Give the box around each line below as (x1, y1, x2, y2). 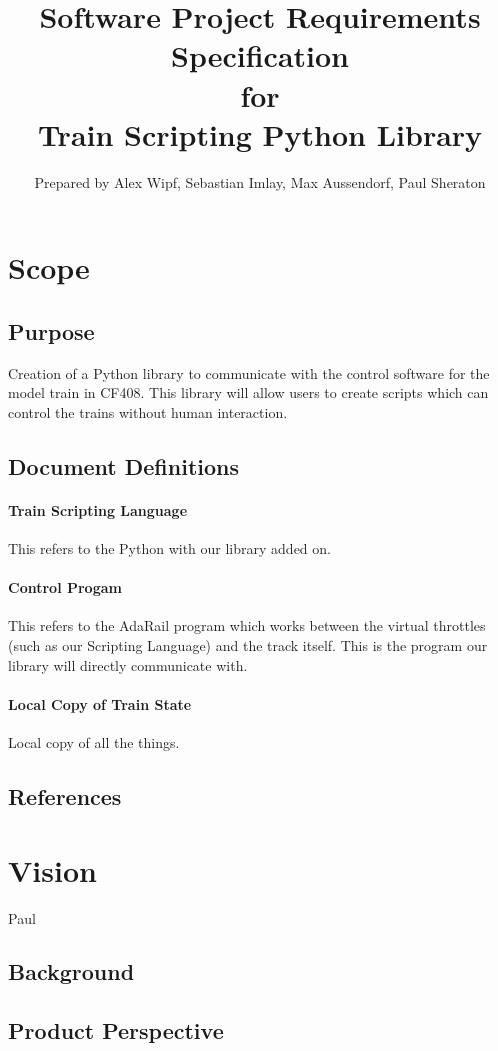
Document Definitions (8, 450, 240, 481)
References (8, 780, 122, 811)
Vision (8, 849, 97, 890)
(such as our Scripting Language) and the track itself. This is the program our (8, 635, 488, 656)
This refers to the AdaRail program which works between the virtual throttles (8, 615, 486, 636)
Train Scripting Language (8, 499, 188, 520)
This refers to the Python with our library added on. (8, 538, 331, 559)
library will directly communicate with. (8, 654, 248, 675)
